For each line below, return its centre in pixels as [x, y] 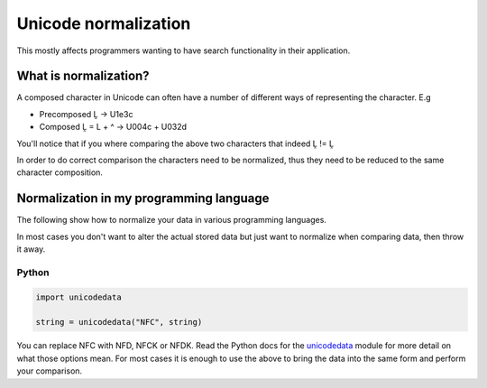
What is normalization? [83, 76]
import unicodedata [78, 297]
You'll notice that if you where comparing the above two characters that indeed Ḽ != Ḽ [175, 143]
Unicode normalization [104, 23]
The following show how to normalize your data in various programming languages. [171, 220]
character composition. [60, 172]
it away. [31, 249]
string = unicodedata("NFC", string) [119, 322]
